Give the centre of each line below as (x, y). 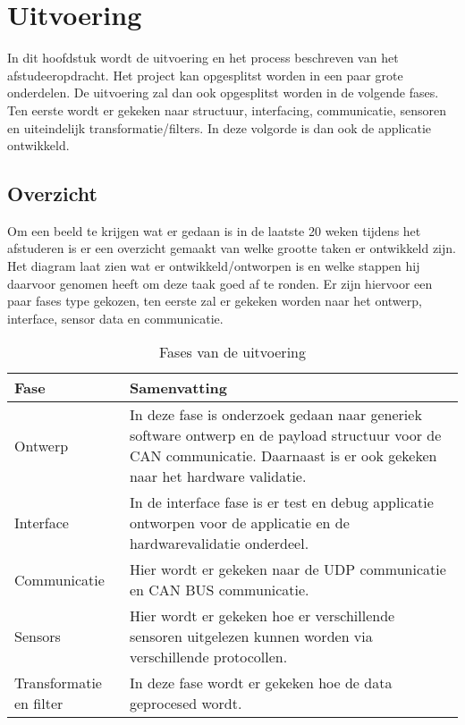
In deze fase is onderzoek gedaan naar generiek (275, 415)
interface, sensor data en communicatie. (115, 318)
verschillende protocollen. (208, 657)
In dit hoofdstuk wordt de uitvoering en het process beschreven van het (203, 58)
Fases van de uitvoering (232, 352)
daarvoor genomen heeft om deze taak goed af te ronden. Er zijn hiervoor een (220, 283)
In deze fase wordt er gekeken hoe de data (261, 683)
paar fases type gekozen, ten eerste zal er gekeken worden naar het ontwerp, (215, 301)
